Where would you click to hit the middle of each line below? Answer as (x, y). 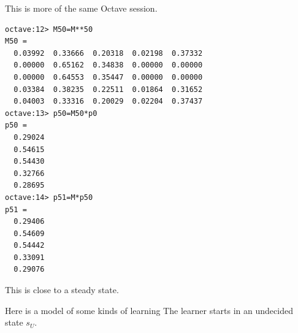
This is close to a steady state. (62, 290)
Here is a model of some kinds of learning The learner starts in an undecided (149, 310)
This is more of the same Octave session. (81, 8)
